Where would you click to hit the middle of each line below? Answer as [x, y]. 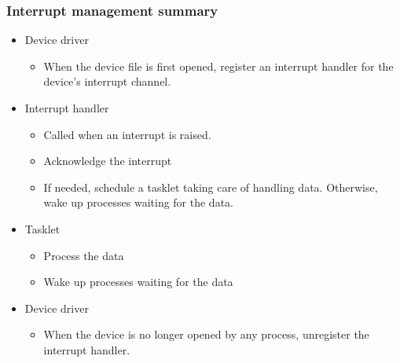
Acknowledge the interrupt [108, 161]
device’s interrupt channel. [107, 81]
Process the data [84, 255]
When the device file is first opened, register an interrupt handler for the [218, 66]
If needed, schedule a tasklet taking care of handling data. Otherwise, [211, 187]
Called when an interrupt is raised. [127, 134]
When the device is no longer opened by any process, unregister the [206, 334]
